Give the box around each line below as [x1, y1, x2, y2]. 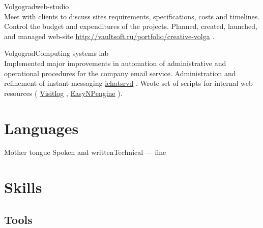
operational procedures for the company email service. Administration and [4, 68, 236, 78]
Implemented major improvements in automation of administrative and [4, 57, 226, 68]
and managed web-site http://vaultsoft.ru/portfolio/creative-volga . [4, 30, 215, 41]
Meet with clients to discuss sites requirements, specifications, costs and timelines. [4, 11, 260, 21]
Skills [4, 177, 42, 198]
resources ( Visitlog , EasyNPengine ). [4, 87, 123, 98]
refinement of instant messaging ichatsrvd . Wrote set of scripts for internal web [4, 78, 253, 88]
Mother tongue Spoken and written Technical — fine [4, 147, 166, 157]
